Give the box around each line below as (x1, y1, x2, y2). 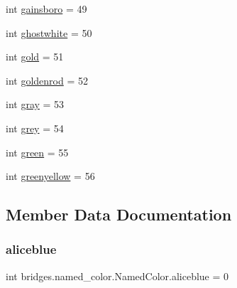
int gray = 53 (6, 97, 65, 112)
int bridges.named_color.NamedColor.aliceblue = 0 (6, 268, 229, 283)
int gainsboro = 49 (6, 1, 87, 16)
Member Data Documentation (6, 203, 232, 225)
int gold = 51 (6, 49, 64, 64)
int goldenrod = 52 (6, 73, 88, 87)
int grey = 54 (6, 120, 64, 135)
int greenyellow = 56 (6, 169, 95, 183)
